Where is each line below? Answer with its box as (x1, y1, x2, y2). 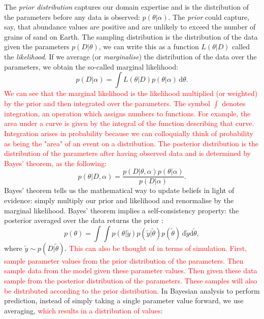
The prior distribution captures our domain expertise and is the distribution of (4, 2, 249, 12)
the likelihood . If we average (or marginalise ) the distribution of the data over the (4, 51, 257, 61)
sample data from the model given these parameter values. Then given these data (4, 265, 257, 276)
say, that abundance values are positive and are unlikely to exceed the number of (4, 21, 256, 32)
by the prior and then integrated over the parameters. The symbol (4, 98, 210, 108)
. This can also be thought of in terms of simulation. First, (64, 242, 247, 253)
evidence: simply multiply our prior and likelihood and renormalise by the (4, 195, 234, 205)
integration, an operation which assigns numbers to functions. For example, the (4, 108, 251, 118)
